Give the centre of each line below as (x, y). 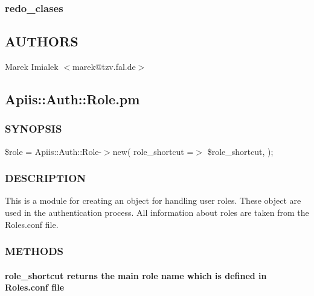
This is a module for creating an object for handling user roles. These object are (153, 200)
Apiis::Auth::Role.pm (72, 99)
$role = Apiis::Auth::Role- (53, 151)
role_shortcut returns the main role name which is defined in (136, 275)
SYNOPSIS (34, 129)
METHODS (34, 251)
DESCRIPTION (46, 178)
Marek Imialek (32, 67)
